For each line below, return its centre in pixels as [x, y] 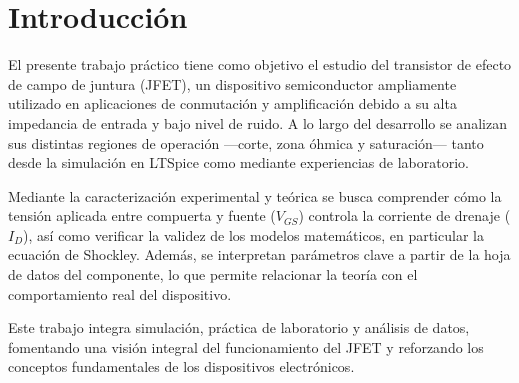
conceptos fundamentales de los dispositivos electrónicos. [181, 366]
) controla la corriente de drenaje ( [404, 215]
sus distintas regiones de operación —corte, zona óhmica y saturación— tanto [246, 142]
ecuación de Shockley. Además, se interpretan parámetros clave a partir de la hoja [259, 254]
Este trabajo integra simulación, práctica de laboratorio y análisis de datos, [239, 327]
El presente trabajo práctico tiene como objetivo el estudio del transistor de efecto [260, 64]
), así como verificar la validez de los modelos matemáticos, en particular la [253, 234]
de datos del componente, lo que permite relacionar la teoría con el [213, 274]
